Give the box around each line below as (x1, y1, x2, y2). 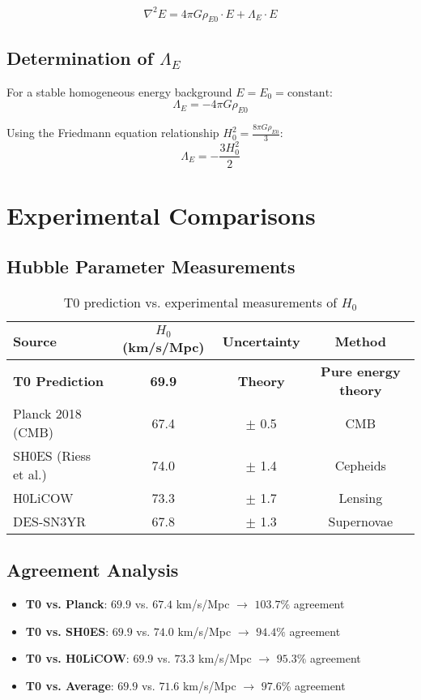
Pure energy (321, 362, 401, 381)
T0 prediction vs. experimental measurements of (63, 293, 338, 312)
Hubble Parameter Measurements (6, 254, 296, 279)
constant (287, 87, 330, 99)
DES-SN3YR (13, 512, 87, 531)
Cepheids (334, 455, 386, 475)
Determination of (6, 45, 154, 70)
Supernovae (328, 512, 393, 531)
